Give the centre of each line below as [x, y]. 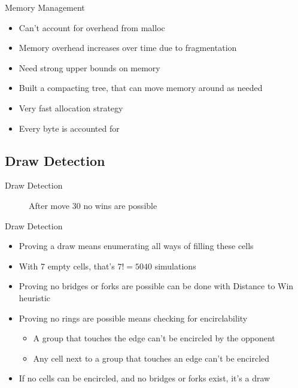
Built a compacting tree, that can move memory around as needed [141, 88]
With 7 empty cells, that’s [67, 266]
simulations [175, 266]
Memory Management [45, 7]
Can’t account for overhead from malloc [92, 27]
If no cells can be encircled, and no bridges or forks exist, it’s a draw [145, 378]
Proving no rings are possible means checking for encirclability [133, 318]
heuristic [35, 297]
